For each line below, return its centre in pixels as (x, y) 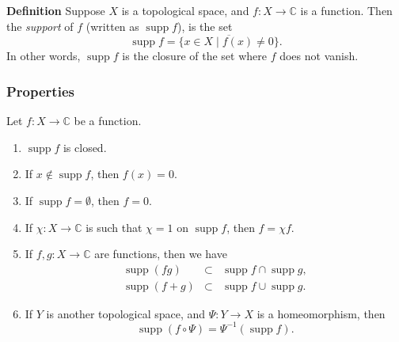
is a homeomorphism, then (321, 313)
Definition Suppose (56, 10)
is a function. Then (346, 10)
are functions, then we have (161, 254)
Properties (40, 91)
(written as (112, 26)
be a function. (108, 121)
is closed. (85, 147)
